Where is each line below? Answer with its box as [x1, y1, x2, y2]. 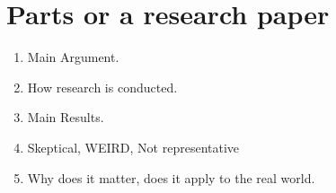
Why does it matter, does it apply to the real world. [27, 168, 315, 187]
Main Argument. [27, 48, 119, 66]
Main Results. [27, 108, 104, 127]
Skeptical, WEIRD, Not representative [27, 137, 240, 156]
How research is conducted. [27, 77, 178, 96]
